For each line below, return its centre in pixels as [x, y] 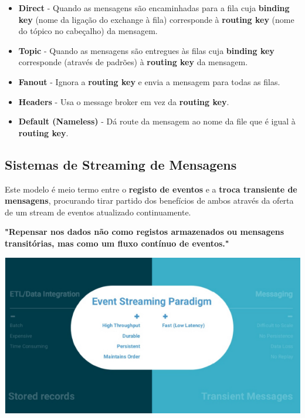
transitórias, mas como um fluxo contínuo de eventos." [117, 243]
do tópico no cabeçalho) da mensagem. [88, 31]
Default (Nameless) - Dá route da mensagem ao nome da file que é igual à [157, 121]
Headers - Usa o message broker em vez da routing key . [124, 101]
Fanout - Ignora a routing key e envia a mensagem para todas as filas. [149, 81]
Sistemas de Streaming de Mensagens [121, 164]
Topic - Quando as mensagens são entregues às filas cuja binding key [146, 50]
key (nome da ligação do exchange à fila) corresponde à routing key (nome [156, 19]
